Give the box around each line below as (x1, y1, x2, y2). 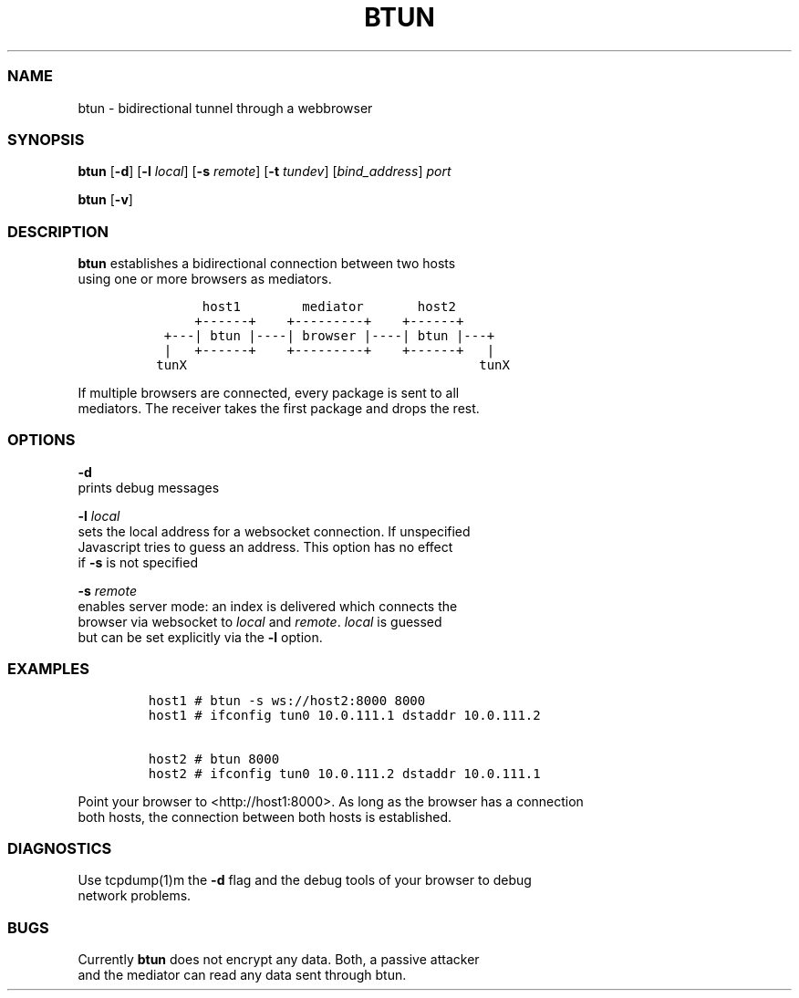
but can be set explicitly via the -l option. (78, 629, 323, 645)
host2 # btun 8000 (148, 751, 280, 766)
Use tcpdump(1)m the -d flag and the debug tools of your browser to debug (78, 872, 532, 889)
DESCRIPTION (7, 222, 109, 241)
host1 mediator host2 (202, 299, 456, 314)
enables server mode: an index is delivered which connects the (78, 598, 458, 614)
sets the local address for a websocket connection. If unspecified (78, 523, 471, 539)
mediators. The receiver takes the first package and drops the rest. (78, 400, 480, 416)
